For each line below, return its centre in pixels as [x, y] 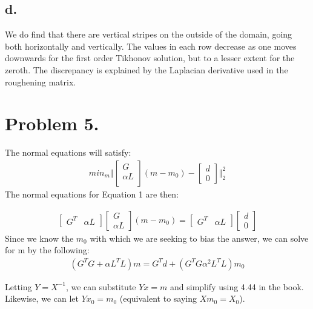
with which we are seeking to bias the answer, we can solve [199, 238]
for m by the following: [47, 250]
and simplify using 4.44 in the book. [237, 286]
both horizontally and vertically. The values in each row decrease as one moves [151, 46]
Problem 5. [52, 123]
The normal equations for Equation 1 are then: [92, 194]
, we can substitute [101, 286]
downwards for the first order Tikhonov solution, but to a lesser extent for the [150, 58]
